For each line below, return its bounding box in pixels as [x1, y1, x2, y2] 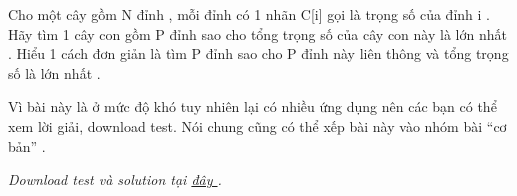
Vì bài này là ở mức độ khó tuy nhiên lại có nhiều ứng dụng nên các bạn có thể [8, 96, 497, 117]
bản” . [8, 135, 46, 156]
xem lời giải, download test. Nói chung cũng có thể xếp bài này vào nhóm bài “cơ [8, 115, 507, 136]
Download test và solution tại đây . [8, 169, 222, 190]
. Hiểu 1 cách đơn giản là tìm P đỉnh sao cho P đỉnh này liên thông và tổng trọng [8, 43, 509, 64]
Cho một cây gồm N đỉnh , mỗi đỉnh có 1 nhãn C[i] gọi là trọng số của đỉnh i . [8, 4, 490, 24]
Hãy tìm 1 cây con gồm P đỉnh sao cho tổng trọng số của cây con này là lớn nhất [8, 23, 507, 44]
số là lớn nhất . [8, 62, 101, 83]
